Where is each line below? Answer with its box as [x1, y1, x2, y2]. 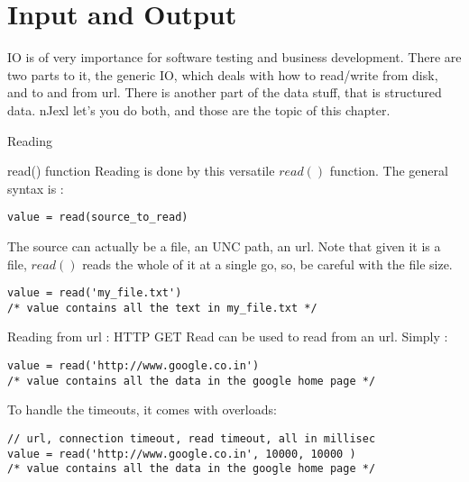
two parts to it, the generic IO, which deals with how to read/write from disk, [7, 65, 438, 84]
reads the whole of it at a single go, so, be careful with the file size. [82, 254, 453, 273]
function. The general [329, 161, 448, 180]
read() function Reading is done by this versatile [7, 161, 275, 180]
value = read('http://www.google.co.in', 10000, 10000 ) [7, 447, 356, 460]
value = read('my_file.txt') [7, 286, 182, 300]
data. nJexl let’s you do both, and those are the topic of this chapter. [7, 100, 391, 119]
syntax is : [7, 178, 64, 197]
